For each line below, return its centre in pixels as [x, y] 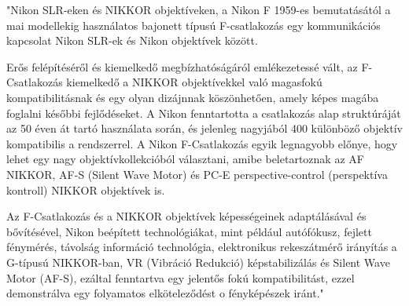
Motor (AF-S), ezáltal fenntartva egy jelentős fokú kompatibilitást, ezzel [181, 277]
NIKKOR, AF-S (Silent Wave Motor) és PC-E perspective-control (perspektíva [197, 174]
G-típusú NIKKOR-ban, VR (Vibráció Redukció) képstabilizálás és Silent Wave [198, 262]
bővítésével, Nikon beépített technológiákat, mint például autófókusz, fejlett [189, 231]
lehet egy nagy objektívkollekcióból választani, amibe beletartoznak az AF [185, 159]
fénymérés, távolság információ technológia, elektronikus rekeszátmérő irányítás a [202, 247]
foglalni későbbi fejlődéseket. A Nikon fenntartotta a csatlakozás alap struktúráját [204, 113]
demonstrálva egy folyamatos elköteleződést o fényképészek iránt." [165, 293]
